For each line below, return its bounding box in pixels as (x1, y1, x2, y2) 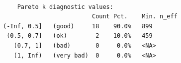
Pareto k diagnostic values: (17, 3, 113, 10)
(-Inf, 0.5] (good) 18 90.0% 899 (3, 22, 153, 30)
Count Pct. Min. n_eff (91, 13, 178, 20)
